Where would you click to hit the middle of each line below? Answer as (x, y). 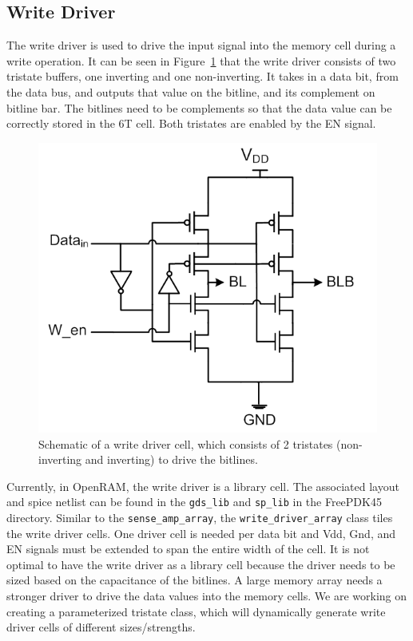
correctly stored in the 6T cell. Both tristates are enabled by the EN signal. (191, 123)
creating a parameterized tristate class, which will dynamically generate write (196, 611)
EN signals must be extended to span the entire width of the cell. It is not (188, 549)
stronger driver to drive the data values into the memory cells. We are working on (207, 596)
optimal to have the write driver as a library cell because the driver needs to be (201, 564)
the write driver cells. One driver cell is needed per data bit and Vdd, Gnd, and (201, 533)
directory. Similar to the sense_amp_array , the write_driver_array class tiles (200, 517)
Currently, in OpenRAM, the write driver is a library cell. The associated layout (203, 486)
